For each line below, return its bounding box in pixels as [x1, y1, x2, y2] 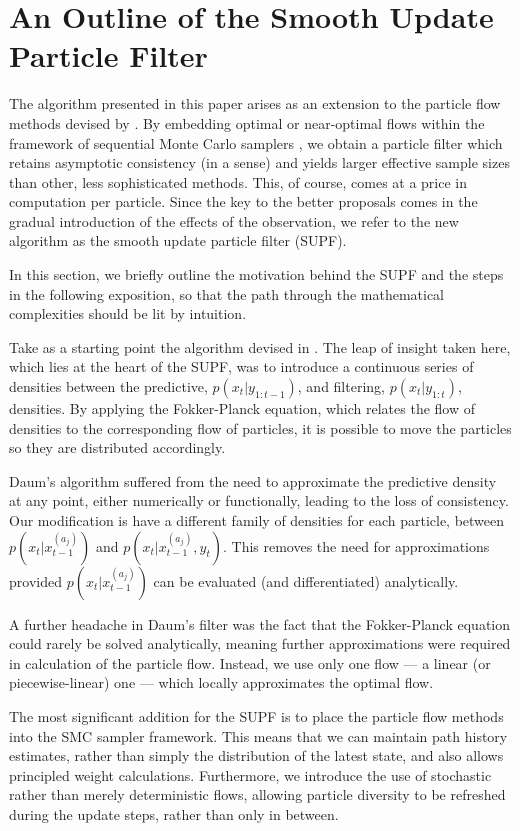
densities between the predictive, [9, 376, 208, 397]
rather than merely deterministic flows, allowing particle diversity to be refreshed [9, 784, 506, 805]
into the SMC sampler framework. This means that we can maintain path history [9, 725, 508, 746]
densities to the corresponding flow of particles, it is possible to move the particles [9, 417, 512, 438]
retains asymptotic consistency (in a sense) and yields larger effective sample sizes [9, 152, 510, 173]
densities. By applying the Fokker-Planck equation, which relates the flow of [9, 398, 476, 419]
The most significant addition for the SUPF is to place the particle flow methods [9, 705, 504, 726]
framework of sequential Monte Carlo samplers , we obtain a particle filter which [9, 132, 503, 153]
